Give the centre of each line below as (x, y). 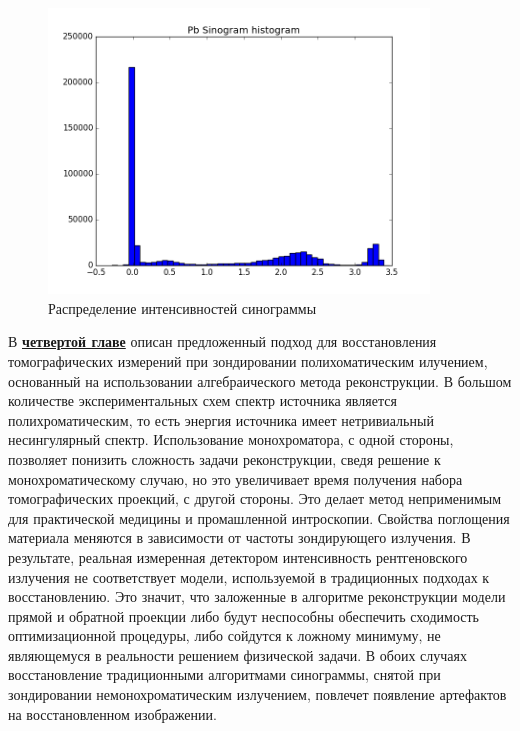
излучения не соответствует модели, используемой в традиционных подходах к (249, 576)
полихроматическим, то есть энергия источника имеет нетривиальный (221, 419)
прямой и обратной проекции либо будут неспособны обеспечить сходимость (243, 615)
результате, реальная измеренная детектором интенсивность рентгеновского (238, 556)
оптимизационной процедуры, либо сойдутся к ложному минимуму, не (224, 635)
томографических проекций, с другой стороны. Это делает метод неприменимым (255, 498)
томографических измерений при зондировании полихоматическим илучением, (248, 360)
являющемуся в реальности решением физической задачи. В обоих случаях (237, 654)
